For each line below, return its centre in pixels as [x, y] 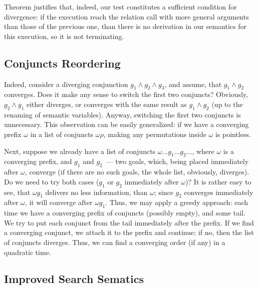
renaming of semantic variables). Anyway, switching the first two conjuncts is [122, 114]
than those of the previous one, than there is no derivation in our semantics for [125, 26]
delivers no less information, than [96, 192]
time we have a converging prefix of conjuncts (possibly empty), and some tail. [125, 213]
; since [164, 192]
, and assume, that [193, 84]
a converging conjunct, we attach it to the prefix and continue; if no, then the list [129, 232]
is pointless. [233, 134]
